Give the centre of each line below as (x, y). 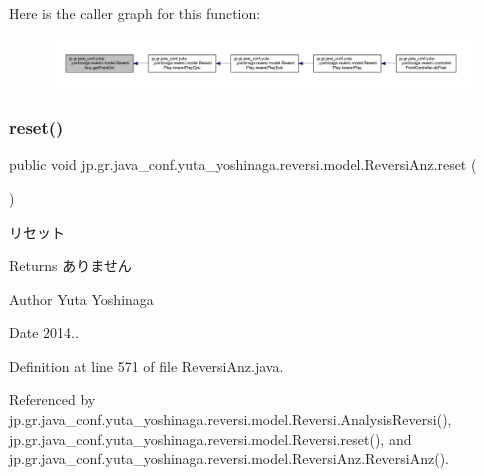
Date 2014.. (44, 332)
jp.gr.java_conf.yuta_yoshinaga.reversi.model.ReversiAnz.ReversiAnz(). (229, 458)
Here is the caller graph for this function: (135, 13)
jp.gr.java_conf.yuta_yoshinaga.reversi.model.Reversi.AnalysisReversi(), (230, 419)
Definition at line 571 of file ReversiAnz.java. (146, 365)
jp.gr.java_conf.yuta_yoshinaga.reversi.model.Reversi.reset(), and (210, 438)
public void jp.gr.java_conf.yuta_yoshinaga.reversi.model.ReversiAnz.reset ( (243, 164)
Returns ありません (70, 265)
